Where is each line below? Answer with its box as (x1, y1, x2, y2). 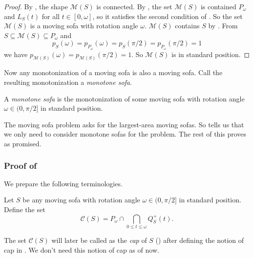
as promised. (4, 139, 42, 148)
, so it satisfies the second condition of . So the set (92, 11, 243, 21)
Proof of (4, 159, 37, 171)
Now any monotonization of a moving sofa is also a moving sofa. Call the (4, 67, 223, 78)
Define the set (4, 204, 45, 214)
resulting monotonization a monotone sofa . (4, 77, 132, 87)
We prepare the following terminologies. (4, 178, 123, 188)
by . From (208, 20, 238, 31)
